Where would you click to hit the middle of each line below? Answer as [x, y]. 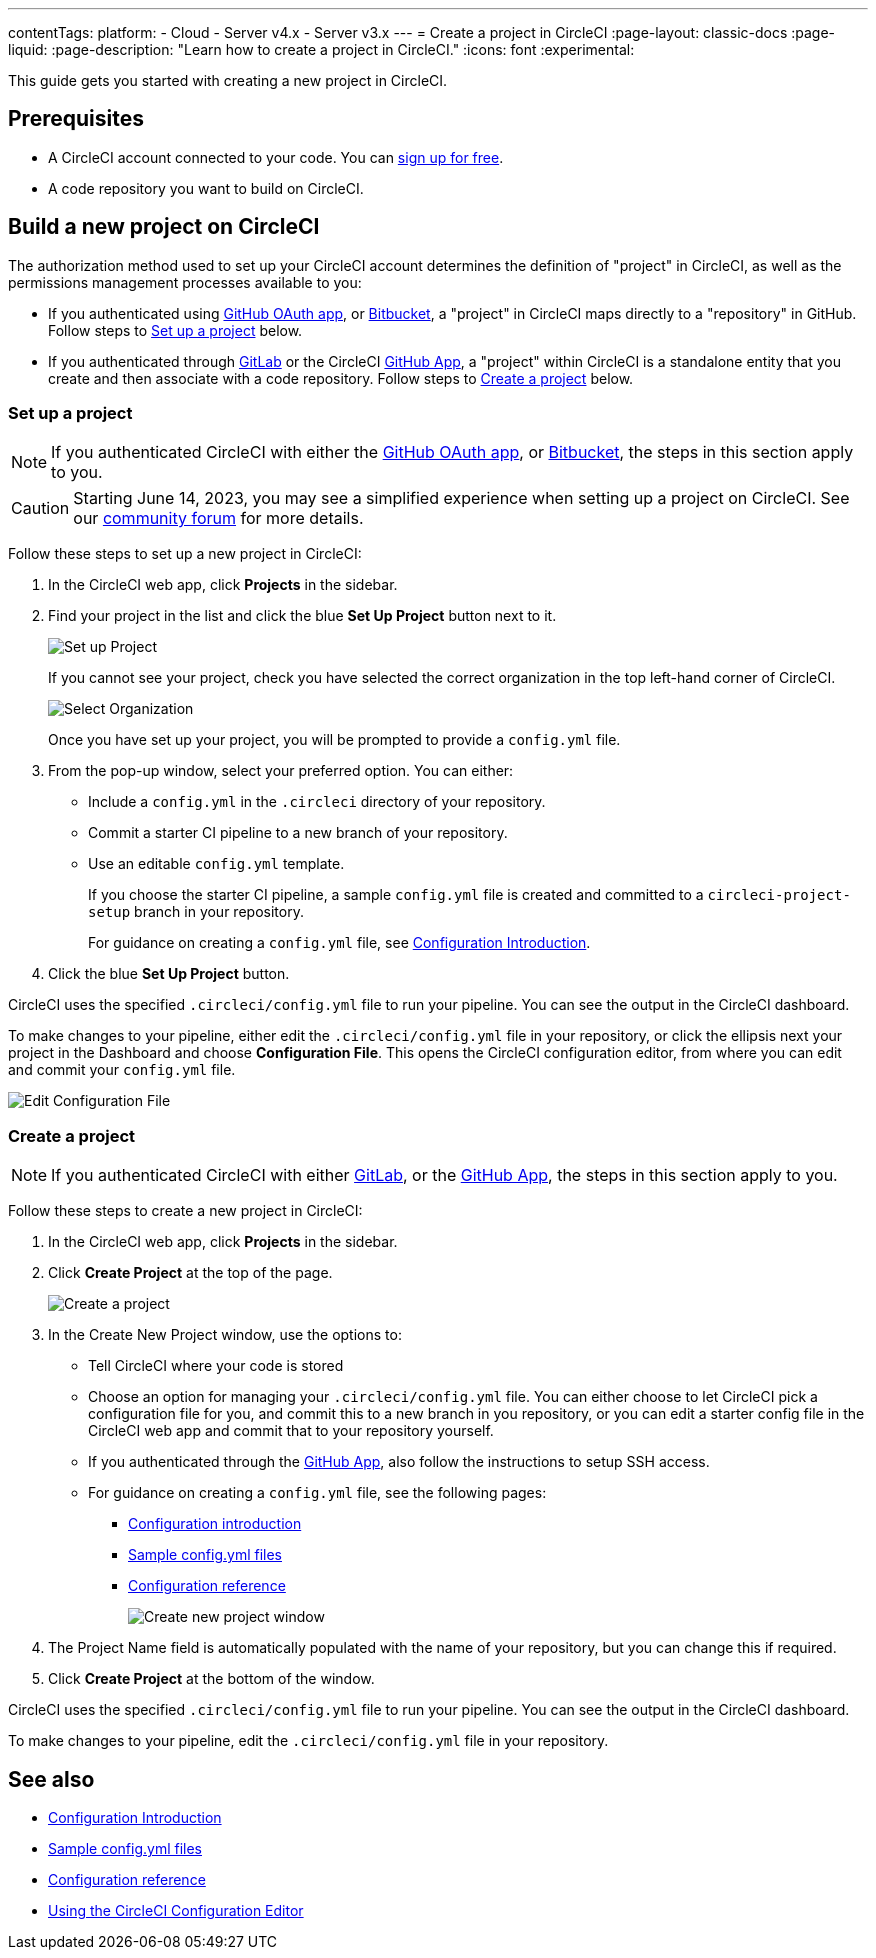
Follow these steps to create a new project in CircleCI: [185, 1211]
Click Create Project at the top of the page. [190, 1273]
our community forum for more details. [218, 518]
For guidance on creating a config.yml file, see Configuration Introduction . [339, 943]
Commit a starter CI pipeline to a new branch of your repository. [298, 833]
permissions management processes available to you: [185, 282]
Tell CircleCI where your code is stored [216, 1366]
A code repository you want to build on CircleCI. [206, 188]
